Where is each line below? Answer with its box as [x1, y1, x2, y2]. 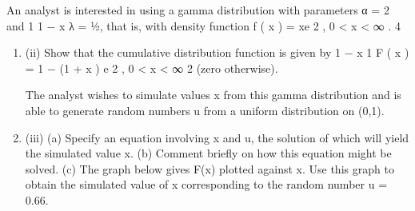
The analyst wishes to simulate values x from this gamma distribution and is [25, 86, 401, 103]
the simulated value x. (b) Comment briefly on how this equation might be [25, 145, 392, 161]
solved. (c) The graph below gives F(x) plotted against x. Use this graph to [25, 160, 394, 177]
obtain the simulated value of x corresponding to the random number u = [25, 176, 388, 193]
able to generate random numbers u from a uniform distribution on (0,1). [25, 102, 385, 118]
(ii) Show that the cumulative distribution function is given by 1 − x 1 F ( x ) [25, 44, 409, 61]
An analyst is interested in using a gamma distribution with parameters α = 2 [6, 2, 389, 18]
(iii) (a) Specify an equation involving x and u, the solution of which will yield [25, 129, 409, 145]
